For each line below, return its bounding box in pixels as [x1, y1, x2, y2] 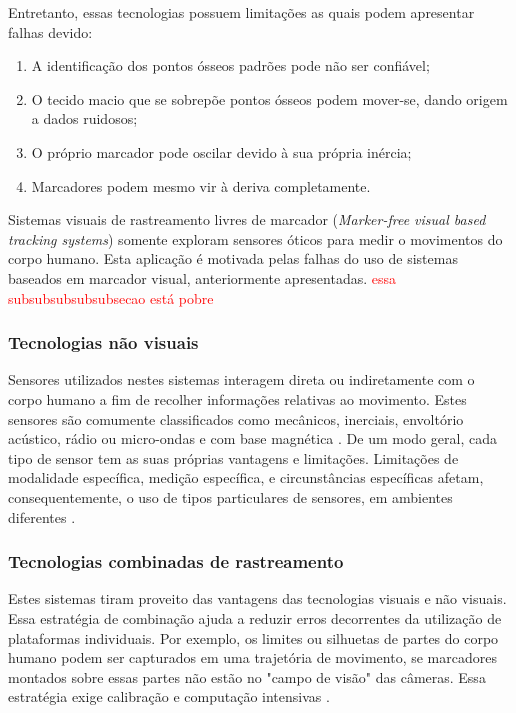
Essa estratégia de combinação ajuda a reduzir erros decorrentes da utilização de [8, 607, 502, 628]
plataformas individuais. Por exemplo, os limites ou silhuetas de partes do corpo [8, 627, 499, 648]
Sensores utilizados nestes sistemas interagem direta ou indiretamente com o [8, 369, 475, 390]
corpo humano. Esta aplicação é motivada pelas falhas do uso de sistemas [8, 248, 458, 269]
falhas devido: [8, 21, 93, 42]
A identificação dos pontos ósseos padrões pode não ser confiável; [31, 55, 430, 76]
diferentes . [8, 506, 76, 527]
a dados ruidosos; [31, 108, 138, 129]
